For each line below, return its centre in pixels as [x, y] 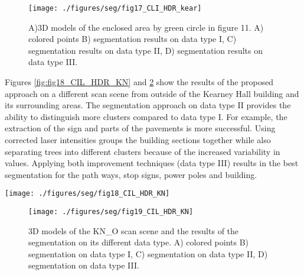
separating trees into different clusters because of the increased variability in [143, 151]
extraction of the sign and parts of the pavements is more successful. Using [140, 128]
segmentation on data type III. [84, 265]
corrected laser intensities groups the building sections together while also [138, 140]
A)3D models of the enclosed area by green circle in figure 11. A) [146, 27]
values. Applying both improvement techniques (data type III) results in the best [152, 163]
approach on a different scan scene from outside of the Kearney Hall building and [152, 93]
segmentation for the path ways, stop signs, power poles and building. [131, 174]
